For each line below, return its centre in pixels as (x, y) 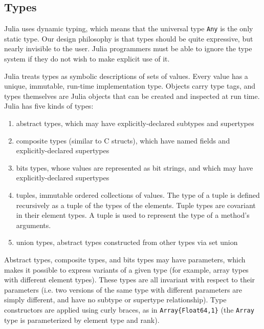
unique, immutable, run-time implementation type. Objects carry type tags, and (130, 86)
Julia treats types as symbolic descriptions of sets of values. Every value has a (126, 76)
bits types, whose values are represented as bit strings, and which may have (135, 167)
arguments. (34, 225)
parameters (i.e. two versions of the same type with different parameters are (123, 289)
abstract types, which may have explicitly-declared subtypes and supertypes (135, 123)
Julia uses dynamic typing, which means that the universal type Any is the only (129, 28)
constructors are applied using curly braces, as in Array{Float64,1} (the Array (129, 309)
